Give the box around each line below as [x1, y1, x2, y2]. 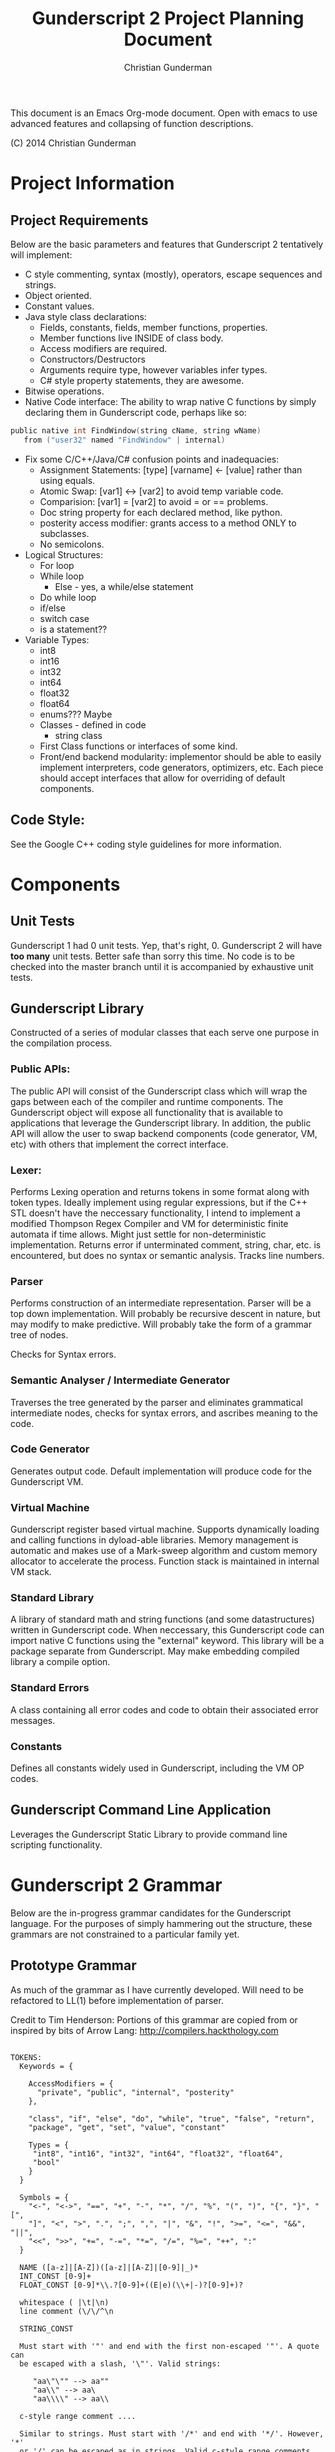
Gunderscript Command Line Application [10, 1802, 272, 1819]
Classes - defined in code [39, 718, 147, 731]
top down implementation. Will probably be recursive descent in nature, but [10, 1308, 321, 1320]
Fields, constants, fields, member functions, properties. [39, 321, 268, 333]
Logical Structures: [24, 548, 103, 561]
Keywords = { [19, 2061, 74, 2071]
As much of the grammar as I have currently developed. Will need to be [10, 1983, 304, 1996]
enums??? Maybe [39, 708, 113, 720]
